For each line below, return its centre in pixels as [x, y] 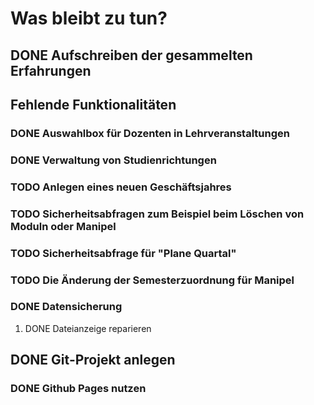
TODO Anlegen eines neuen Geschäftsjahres [121, 187]
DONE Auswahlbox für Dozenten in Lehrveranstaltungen [150, 133]
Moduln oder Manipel [63, 226]
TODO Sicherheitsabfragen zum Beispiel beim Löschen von [157, 214]
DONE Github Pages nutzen [78, 389]
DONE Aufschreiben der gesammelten [131, 55]
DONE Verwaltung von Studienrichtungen [113, 160]
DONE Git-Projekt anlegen [93, 360]
